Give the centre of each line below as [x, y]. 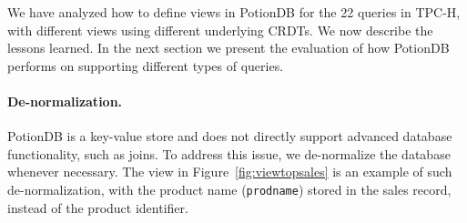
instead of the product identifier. [98, 207]
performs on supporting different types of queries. [146, 65]
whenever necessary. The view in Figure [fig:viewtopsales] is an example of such [230, 172]
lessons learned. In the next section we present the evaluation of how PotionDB [228, 48]
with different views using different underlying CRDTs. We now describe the [220, 30]
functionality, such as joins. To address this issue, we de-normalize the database [229, 153]
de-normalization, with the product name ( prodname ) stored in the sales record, [229, 189]
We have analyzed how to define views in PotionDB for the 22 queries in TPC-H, [234, 12]
